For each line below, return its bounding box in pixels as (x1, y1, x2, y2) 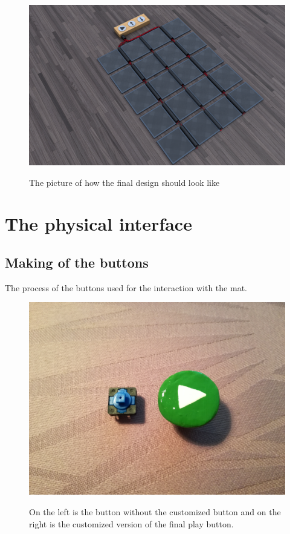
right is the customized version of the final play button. (29, 517, 234, 530)
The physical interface (5, 211, 192, 236)
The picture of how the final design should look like (29, 176, 220, 188)
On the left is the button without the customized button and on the (29, 505, 281, 518)
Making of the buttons (5, 252, 149, 271)
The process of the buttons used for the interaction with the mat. (5, 281, 247, 294)
